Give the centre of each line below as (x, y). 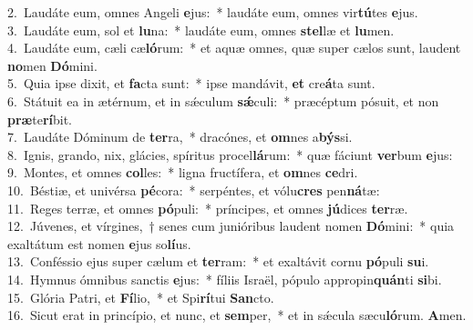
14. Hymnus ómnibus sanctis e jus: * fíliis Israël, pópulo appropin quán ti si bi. (225, 279)
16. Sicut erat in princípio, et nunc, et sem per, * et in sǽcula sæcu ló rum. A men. (237, 315)
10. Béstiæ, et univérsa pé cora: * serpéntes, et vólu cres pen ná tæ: (194, 190)
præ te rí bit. (40, 119)
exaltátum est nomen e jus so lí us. (99, 243)
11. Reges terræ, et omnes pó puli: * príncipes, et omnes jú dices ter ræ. (208, 208)
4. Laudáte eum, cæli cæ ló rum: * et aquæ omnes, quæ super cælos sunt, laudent (234, 48)
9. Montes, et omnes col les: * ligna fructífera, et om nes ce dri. (183, 172)
